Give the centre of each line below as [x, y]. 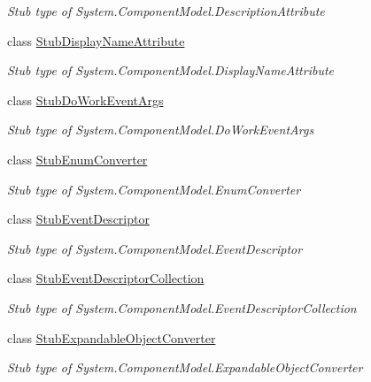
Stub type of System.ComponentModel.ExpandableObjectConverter [185, 367]
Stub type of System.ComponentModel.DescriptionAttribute [166, 11]
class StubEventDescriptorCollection [106, 278]
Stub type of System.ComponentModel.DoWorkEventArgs [161, 130]
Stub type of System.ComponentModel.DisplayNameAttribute [171, 70]
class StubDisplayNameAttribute [96, 40]
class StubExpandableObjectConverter [112, 337]
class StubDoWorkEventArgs [85, 99]
